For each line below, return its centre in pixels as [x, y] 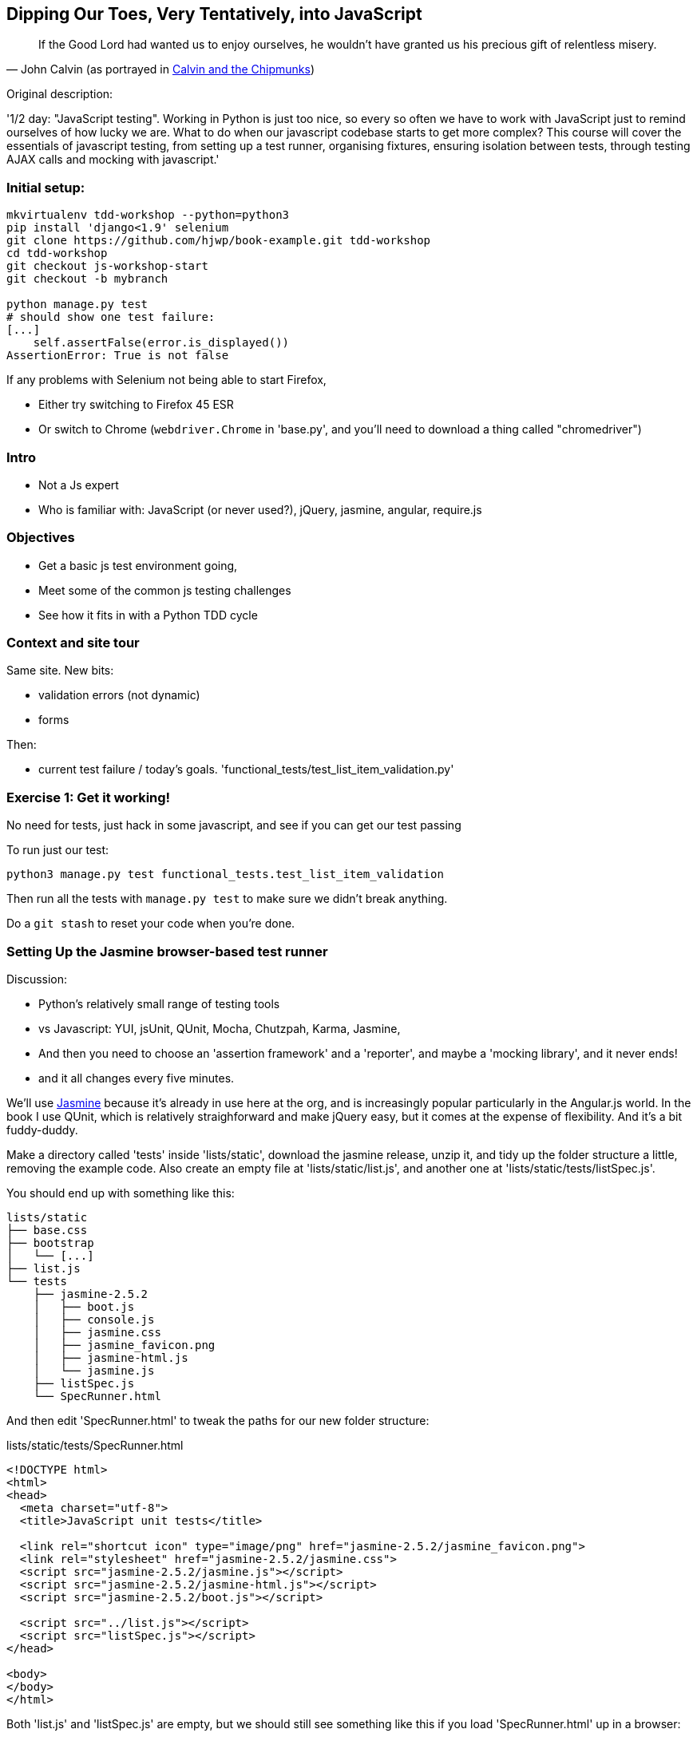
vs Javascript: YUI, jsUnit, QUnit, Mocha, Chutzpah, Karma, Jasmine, [220, 1028]
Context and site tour [73, 643]
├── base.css [47, 1230]
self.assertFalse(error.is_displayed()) [161, 343]
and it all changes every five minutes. [137, 1078]
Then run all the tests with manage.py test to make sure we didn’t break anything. [227, 899]
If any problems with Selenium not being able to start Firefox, [166, 380]
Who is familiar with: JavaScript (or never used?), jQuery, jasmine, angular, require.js [260, 509]
